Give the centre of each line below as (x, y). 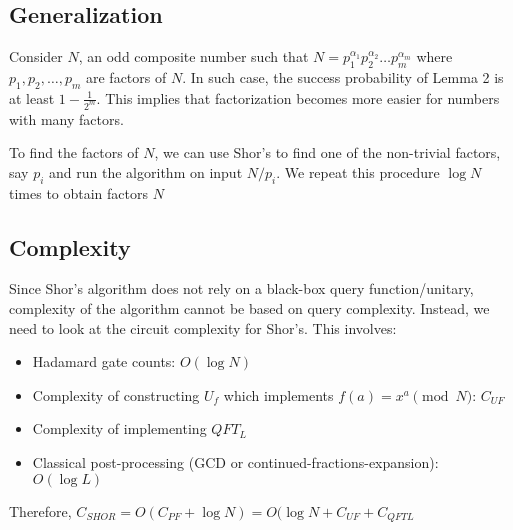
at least (32, 97)
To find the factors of (74, 152)
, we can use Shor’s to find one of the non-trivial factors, (327, 152)
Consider (36, 56)
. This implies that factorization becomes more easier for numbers (298, 97)
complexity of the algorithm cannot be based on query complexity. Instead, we (249, 308)
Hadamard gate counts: (104, 361)
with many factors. (66, 118)
